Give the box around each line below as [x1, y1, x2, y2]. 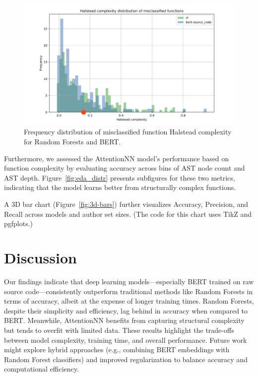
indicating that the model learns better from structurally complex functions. [4, 182, 236, 192]
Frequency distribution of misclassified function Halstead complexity [24, 126, 232, 137]
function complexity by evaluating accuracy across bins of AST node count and [4, 163, 245, 173]
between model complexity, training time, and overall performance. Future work [4, 334, 247, 345]
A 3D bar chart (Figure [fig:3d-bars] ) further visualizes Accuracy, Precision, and [4, 199, 249, 209]
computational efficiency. [4, 364, 79, 374]
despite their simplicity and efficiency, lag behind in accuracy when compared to [4, 305, 248, 315]
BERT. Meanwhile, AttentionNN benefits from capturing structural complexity [4, 315, 245, 325]
